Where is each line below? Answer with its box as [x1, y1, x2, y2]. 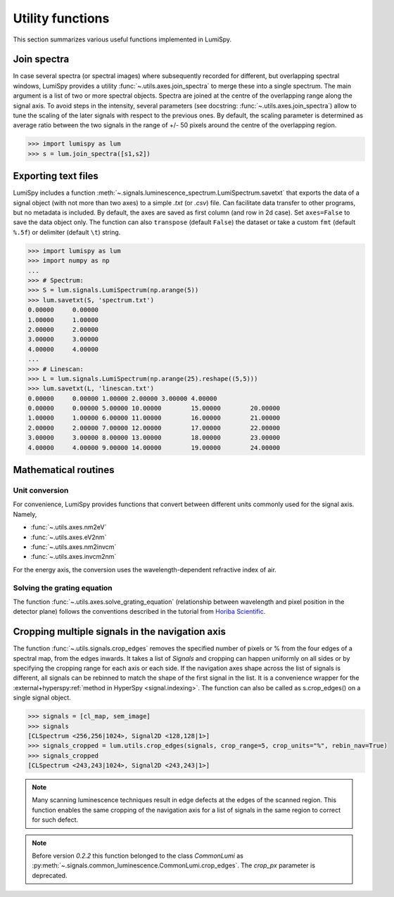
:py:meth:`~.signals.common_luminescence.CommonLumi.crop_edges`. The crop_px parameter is [32, 861, 316, 870]
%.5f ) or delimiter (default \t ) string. [13, 228, 121, 236]
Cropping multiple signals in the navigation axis [13, 626, 227, 638]
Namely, [13, 510, 37, 518]
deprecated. [32, 871, 68, 879]
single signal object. [13, 693, 72, 702]
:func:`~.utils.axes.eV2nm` [30, 533, 107, 541]
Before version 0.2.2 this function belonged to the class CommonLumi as [32, 851, 244, 860]
